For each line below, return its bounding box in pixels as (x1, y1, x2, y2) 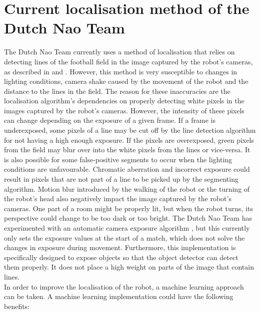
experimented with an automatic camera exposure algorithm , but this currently (4, 223, 250, 233)
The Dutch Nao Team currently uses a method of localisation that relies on (4, 46, 235, 57)
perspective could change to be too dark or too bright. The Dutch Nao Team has (4, 213, 252, 223)
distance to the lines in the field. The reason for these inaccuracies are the (4, 85, 230, 96)
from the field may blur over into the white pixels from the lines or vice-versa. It (4, 144, 250, 155)
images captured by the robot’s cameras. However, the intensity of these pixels (4, 105, 244, 115)
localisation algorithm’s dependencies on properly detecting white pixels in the (4, 95, 244, 106)
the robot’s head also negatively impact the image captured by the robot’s (4, 193, 231, 204)
